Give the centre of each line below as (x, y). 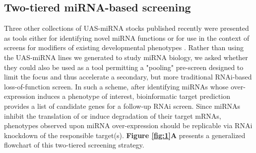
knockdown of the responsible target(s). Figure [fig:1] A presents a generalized (125, 135)
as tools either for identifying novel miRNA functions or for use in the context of (127, 38)
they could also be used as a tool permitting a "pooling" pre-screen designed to (124, 67)
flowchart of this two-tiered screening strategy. (74, 145)
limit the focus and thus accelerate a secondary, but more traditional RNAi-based (128, 77)
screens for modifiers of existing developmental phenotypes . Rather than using (124, 47)
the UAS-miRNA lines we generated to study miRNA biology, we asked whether (126, 57)
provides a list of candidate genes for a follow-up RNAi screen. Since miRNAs (122, 106)
